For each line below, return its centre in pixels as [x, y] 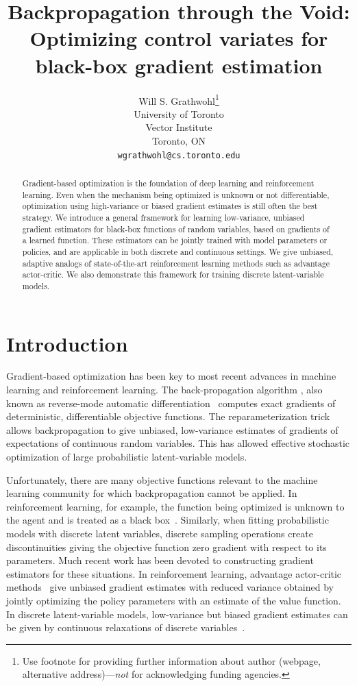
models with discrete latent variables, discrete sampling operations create [160, 534]
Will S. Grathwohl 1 [179, 99]
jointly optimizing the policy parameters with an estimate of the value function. [174, 600]
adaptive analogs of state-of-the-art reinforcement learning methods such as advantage [176, 263]
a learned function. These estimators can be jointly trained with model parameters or [175, 240]
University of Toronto [179, 113]
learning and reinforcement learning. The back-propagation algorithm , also [164, 390]
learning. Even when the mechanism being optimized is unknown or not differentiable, [176, 194]
